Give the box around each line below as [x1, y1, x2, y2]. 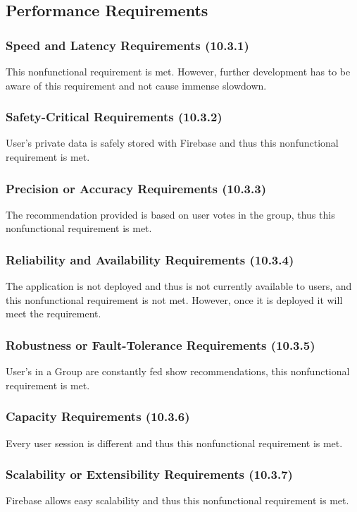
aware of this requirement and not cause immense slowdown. [6, 78, 267, 92]
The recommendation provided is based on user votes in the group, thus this [6, 207, 335, 221]
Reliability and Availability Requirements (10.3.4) [6, 250, 294, 268]
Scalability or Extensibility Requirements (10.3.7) [6, 465, 293, 483]
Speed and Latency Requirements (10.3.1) [6, 36, 249, 54]
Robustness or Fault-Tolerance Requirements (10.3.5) [6, 336, 315, 353]
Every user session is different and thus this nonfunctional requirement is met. [6, 435, 343, 450]
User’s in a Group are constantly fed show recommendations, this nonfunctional [6, 364, 350, 379]
